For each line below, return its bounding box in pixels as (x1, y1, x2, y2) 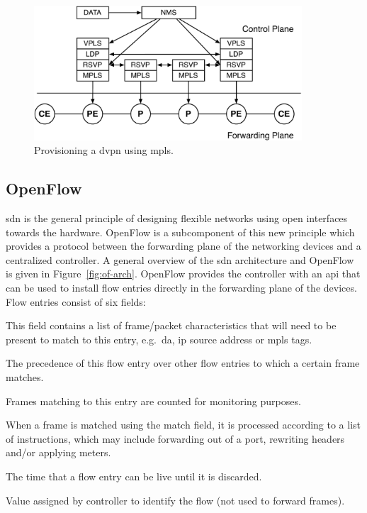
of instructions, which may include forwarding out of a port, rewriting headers (6, 431, 345, 446)
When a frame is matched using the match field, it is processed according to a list (6, 417, 361, 432)
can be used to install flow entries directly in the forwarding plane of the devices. (6, 280, 357, 295)
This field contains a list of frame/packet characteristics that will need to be (6, 318, 337, 333)
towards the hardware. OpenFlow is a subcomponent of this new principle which (6, 224, 355, 239)
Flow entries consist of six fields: (6, 294, 146, 309)
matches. (6, 370, 44, 385)
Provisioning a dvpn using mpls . (34, 143, 174, 158)
